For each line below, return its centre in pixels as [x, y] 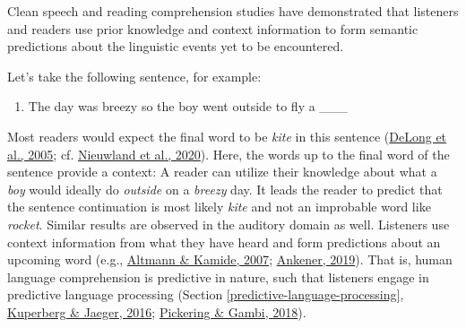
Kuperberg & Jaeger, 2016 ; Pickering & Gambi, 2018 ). [157, 311]
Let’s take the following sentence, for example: [134, 76]
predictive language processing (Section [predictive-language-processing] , [206, 294]
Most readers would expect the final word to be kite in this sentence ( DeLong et [227, 136]
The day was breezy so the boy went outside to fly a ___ [188, 106]
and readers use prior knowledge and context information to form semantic [213, 28]
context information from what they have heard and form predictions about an [224, 242]
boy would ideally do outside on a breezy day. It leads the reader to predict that [225, 189]
